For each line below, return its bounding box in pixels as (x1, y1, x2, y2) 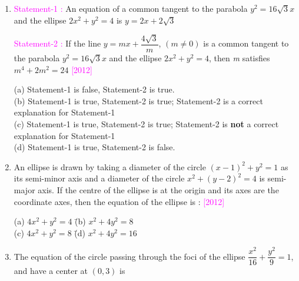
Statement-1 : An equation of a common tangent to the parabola (14, 2, 248, 14)
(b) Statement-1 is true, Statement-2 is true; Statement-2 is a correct (14, 94, 263, 107)
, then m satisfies (209, 52, 270, 64)
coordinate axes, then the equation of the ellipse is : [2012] (14, 195, 225, 207)
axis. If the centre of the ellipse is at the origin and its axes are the (38, 183, 279, 196)
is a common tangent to (203, 37, 289, 49)
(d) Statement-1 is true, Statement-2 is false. (14, 141, 175, 153)
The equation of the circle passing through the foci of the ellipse (14, 250, 245, 262)
